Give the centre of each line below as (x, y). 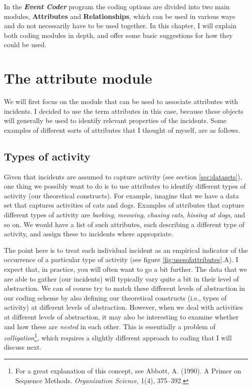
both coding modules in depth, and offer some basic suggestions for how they (118, 35)
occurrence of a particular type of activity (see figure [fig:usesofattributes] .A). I (121, 259)
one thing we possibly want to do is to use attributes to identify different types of (125, 186)
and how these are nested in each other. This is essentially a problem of (110, 326)
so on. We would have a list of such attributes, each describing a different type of (124, 224)
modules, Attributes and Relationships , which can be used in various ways (120, 16)
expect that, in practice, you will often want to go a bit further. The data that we (126, 269)
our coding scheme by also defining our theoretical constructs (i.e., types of (115, 297)
